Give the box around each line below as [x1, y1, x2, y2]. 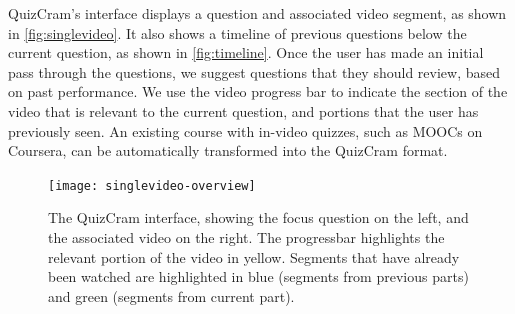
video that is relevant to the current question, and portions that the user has [8, 100, 479, 121]
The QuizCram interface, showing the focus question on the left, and [48, 207, 469, 228]
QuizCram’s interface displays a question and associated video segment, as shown [8, 3, 507, 23]
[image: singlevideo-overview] [48, 178, 256, 193]
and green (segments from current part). [48, 285, 295, 306]
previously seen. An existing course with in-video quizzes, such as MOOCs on [8, 120, 483, 141]
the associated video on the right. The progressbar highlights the [48, 227, 445, 247]
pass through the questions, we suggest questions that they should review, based [8, 61, 500, 82]
